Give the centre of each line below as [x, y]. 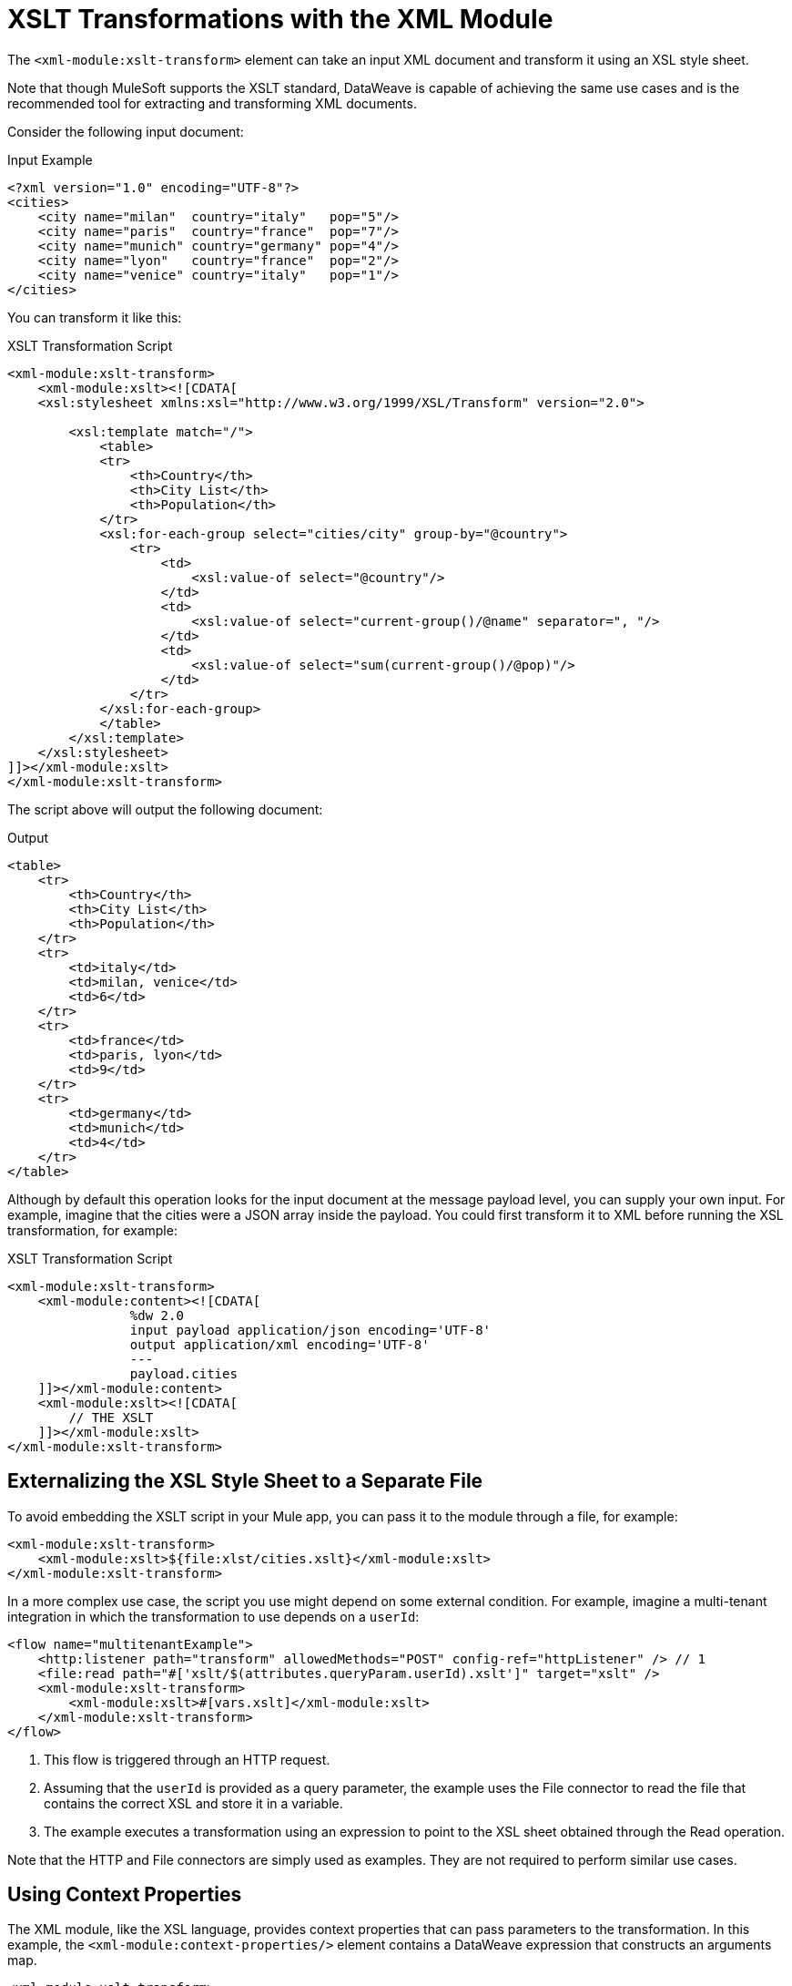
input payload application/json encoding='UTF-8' [310, 1330]
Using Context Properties [125, 1895]
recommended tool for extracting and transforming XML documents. [212, 103]
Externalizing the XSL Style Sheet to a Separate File [245, 1481]
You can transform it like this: [95, 317]
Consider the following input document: [126, 131]
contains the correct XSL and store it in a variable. [193, 1803]
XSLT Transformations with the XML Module [280, 19]
